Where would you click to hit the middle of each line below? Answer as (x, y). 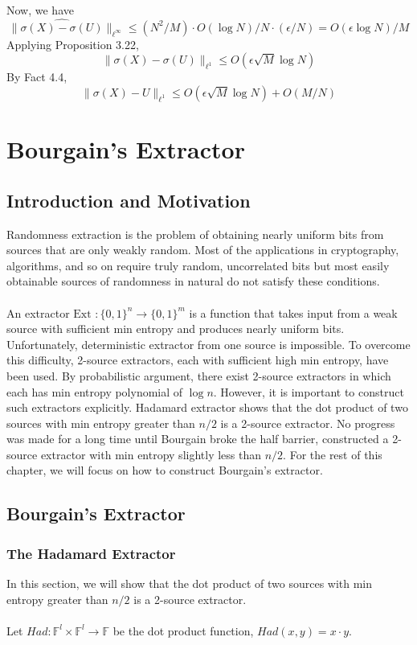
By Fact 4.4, (37, 77)
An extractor (38, 312)
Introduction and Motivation (129, 200)
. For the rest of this (333, 454)
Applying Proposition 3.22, (73, 44)
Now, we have (40, 10)
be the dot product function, (183, 630)
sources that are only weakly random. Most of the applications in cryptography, (203, 250)
